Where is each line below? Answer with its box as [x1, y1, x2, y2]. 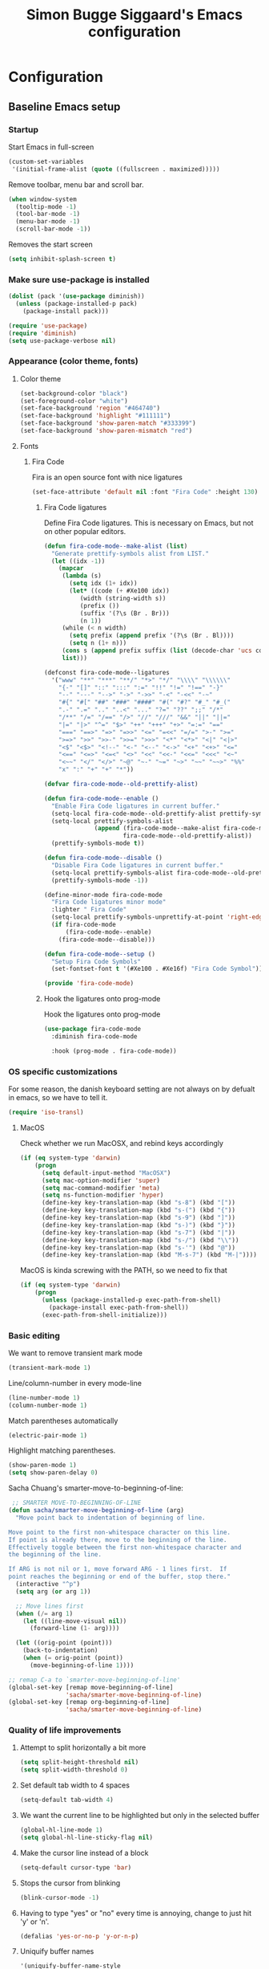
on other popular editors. [43, 526, 126, 536]
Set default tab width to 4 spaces [19, 1780, 130, 1790]
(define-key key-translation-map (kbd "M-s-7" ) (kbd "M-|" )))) [41, 1251, 258, 1259]
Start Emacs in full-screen [8, 142, 94, 152]
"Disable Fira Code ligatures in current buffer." [50, 861, 224, 869]
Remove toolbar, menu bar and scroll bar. [8, 179, 144, 190]
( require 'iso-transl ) [8, 1108, 84, 1117]
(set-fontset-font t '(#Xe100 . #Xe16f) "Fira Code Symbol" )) [50, 965, 263, 973]
